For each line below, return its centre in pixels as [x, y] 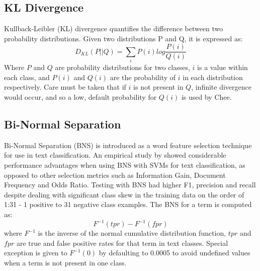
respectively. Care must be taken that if [65, 87]
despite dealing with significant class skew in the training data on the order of [124, 194]
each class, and [27, 77]
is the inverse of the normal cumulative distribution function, [132, 233]
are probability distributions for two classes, [122, 67]
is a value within [223, 67]
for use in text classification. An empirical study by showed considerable [115, 155]
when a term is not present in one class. [65, 262]
